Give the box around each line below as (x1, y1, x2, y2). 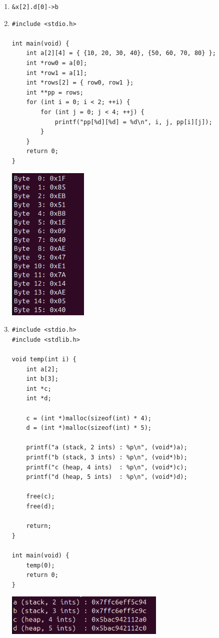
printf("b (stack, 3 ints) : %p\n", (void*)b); (26, 453, 187, 461)
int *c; (26, 385, 51, 392)
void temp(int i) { (11, 356, 76, 363)
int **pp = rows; (26, 89, 83, 96)
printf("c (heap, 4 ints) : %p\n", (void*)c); (26, 463, 187, 471)
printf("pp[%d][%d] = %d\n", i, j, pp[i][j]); (54, 118, 212, 126)
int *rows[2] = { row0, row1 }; (26, 79, 134, 87)
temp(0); (26, 561, 55, 569)
